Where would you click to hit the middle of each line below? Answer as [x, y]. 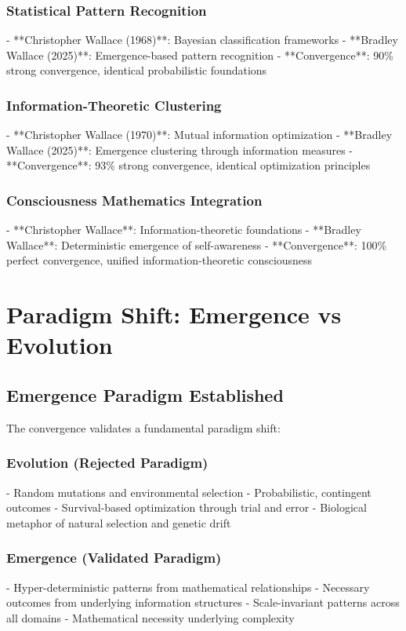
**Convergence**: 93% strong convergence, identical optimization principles [188, 165]
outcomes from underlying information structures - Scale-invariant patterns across [203, 602]
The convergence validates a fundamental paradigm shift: [143, 427]
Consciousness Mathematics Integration [134, 200]
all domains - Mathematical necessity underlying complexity [150, 617]
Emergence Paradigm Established [145, 394]
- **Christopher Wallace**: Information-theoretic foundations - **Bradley [184, 230]
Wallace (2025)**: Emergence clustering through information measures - [180, 150]
